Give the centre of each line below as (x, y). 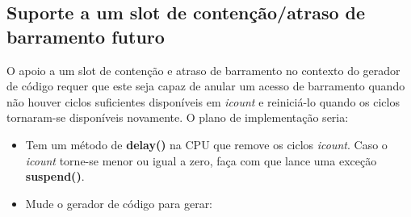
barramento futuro (86, 36)
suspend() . (55, 176)
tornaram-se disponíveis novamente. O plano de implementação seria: (178, 117)
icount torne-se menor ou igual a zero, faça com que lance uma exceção (201, 160)
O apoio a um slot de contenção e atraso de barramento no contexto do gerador (203, 70)
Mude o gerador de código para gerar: (119, 203)
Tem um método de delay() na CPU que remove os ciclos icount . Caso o (206, 144)
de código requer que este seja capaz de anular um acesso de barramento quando (206, 86)
